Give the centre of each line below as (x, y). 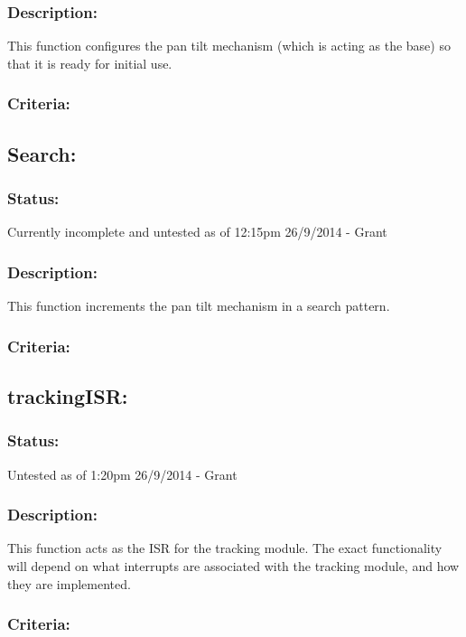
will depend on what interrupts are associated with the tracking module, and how (233, 565)
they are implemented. (69, 583)
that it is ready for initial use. (90, 63)
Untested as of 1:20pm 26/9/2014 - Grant (122, 474)
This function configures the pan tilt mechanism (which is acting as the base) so (229, 46)
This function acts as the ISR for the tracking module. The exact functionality (225, 548)
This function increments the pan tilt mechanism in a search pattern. (199, 306)
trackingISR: (68, 395)
